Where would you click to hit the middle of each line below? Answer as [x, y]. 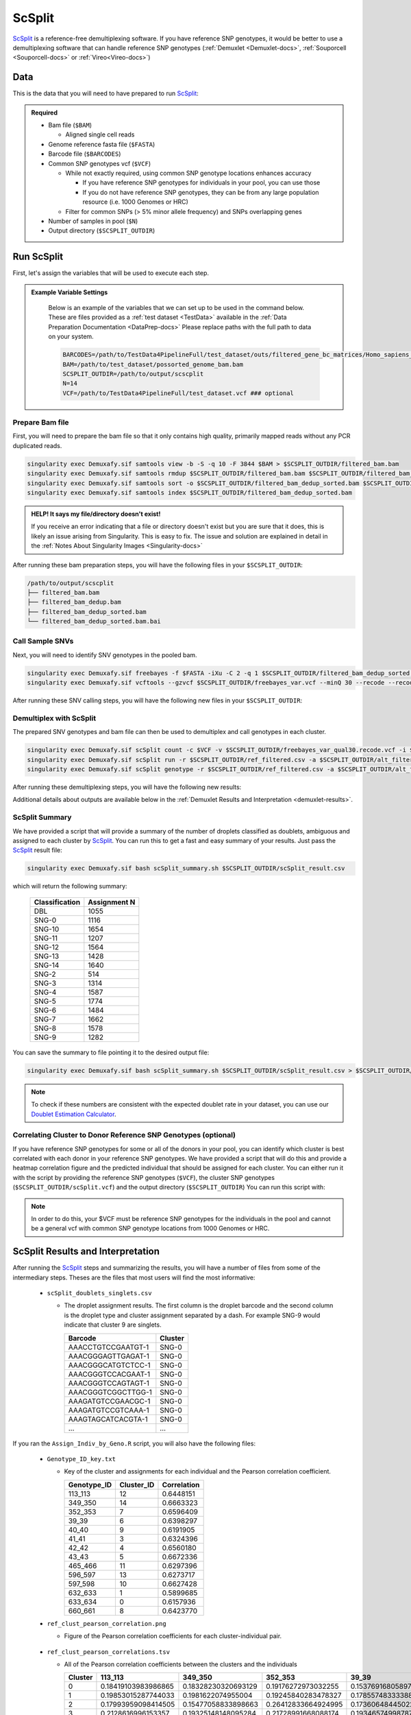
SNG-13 [47, 956]
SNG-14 [47, 965]
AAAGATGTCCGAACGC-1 [109, 1401]
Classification [57, 902]
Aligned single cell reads [100, 134]
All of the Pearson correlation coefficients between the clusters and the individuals [180, 1664]
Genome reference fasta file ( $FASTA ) [102, 144]
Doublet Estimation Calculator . [74, 1114]
